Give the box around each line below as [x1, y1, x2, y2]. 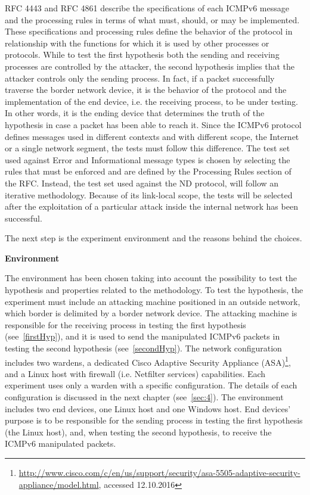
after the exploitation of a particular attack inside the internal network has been [5, 200, 298, 213]
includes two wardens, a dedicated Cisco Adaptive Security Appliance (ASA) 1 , [5, 354, 291, 368]
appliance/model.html [18, 478, 99, 490]
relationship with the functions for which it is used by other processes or [5, 36, 269, 49]
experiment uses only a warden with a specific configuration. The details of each [5, 379, 297, 391]
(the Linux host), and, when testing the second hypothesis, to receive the [5, 425, 272, 438]
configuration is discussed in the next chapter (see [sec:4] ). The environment [5, 391, 284, 403]
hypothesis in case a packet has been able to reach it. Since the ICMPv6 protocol [5, 118, 302, 130]
